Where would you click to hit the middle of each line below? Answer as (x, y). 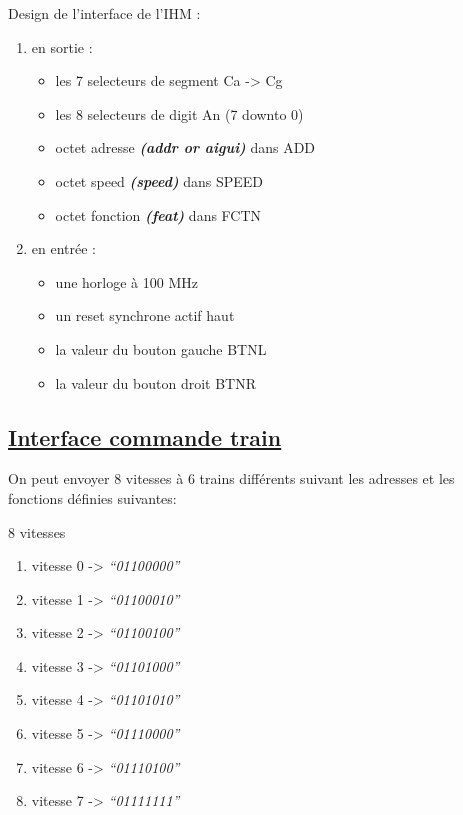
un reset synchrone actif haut (145, 315)
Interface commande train (145, 436)
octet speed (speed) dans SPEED (159, 180)
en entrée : (63, 248)
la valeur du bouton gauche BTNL (161, 348)
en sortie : (62, 46)
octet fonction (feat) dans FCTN (158, 214)
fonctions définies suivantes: (92, 497)
